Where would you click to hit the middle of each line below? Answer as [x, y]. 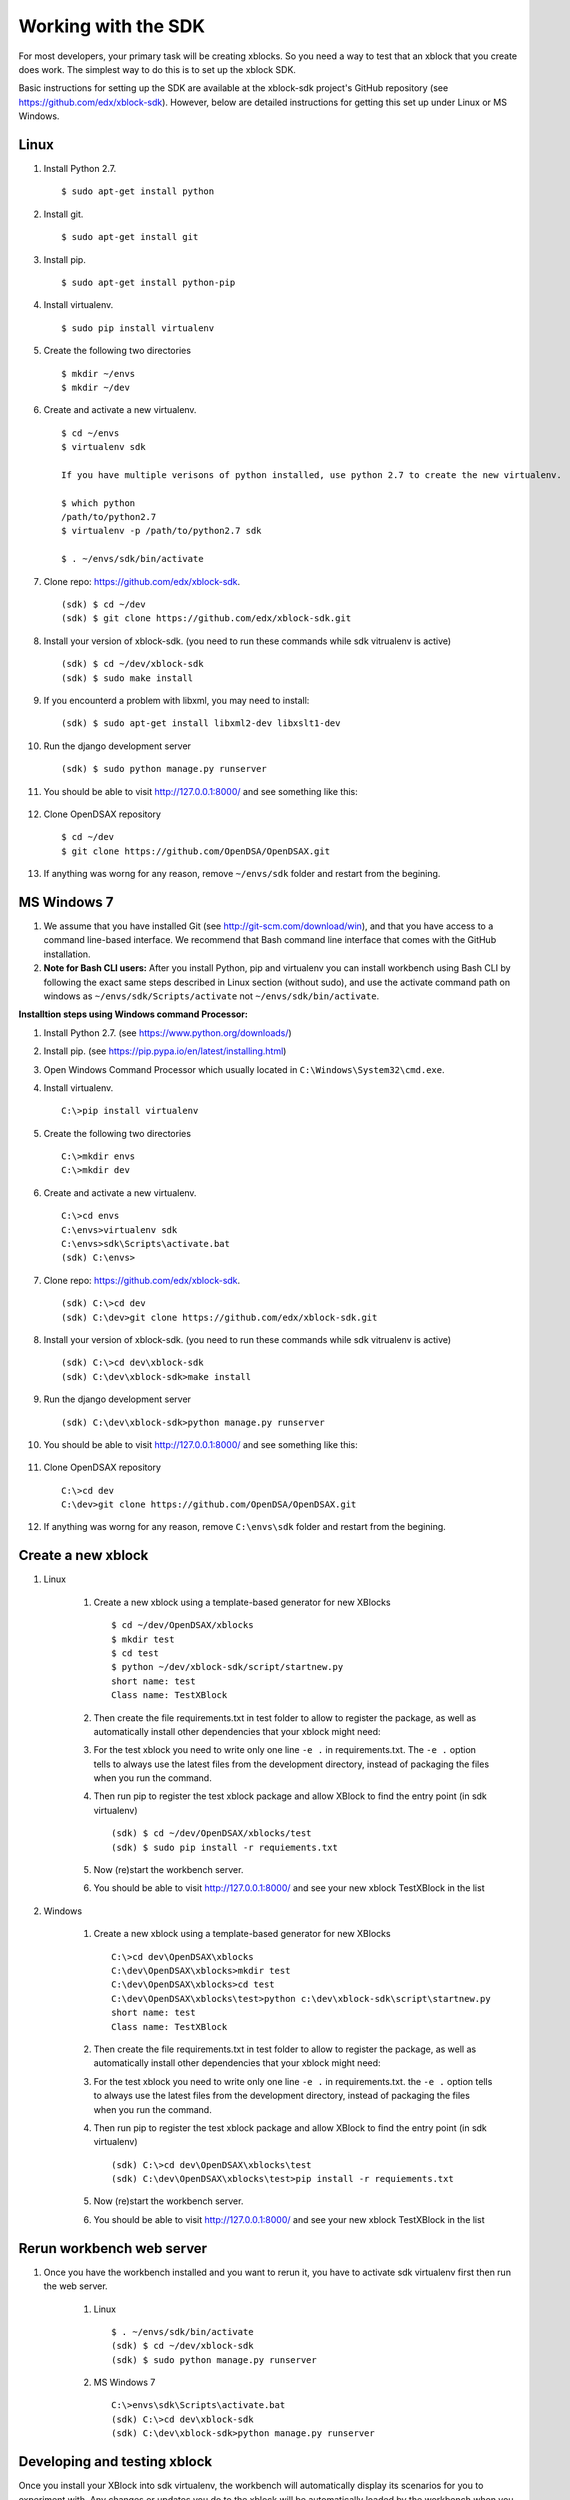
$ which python [98, 503]
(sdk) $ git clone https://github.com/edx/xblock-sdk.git [206, 618]
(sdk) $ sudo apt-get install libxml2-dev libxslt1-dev [201, 723]
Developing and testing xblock [115, 2461]
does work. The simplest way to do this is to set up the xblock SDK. [157, 69]
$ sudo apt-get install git [130, 237]
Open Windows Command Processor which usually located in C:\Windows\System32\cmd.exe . [244, 1069]
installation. [67, 954]
